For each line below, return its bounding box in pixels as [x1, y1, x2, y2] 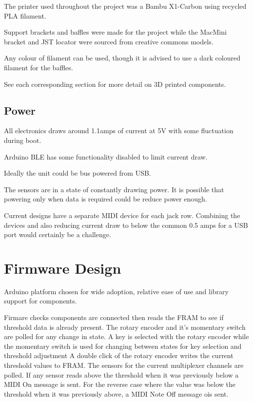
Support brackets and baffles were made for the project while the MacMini [4, 27, 227, 37]
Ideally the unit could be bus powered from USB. [4, 168, 151, 178]
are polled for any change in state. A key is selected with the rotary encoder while [4, 331, 249, 342]
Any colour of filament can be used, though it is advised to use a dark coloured [4, 53, 240, 63]
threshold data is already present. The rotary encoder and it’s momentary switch [4, 322, 246, 332]
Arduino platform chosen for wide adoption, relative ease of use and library [4, 286, 229, 296]
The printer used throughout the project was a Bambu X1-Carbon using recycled [4, 1, 247, 11]
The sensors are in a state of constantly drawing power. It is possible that [4, 184, 224, 194]
